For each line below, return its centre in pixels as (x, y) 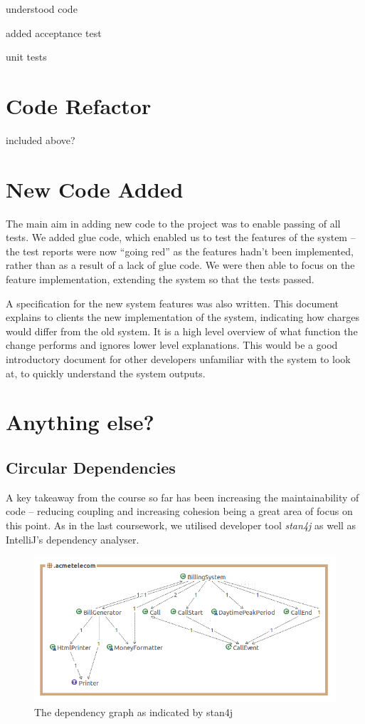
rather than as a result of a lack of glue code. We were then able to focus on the (180, 265)
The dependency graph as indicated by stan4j (134, 712)
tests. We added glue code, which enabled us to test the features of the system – (181, 237)
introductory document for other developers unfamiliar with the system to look (178, 358)
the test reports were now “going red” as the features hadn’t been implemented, (180, 251)
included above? (41, 139)
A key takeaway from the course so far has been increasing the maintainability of (182, 497)
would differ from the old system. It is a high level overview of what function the (182, 331)
